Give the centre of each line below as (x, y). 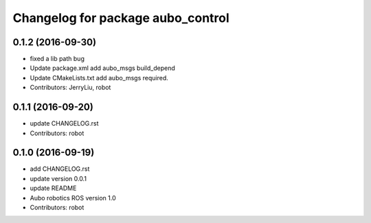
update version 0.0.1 (58, 178)
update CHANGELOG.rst (64, 124)
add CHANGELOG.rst (60, 169)
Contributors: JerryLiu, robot (70, 87)
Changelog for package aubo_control (121, 18)
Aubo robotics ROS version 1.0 (73, 198)
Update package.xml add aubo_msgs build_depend (102, 68)
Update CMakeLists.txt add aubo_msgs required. (99, 78)
